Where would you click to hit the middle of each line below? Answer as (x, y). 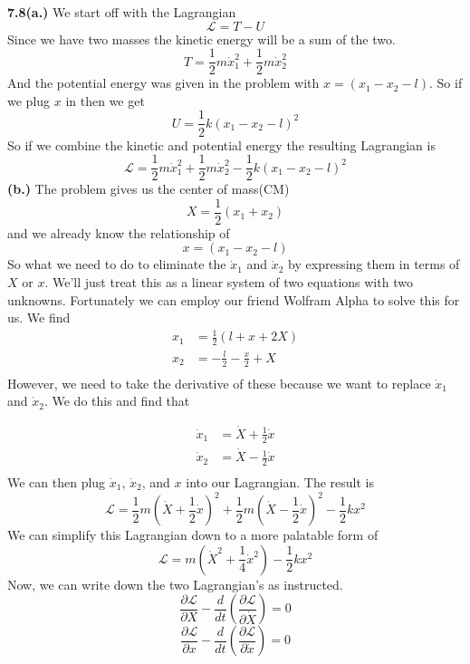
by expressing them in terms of (374, 264)
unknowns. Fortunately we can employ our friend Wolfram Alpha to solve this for (234, 299)
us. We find (39, 318)
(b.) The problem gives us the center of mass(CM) (149, 189)
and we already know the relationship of (119, 232)
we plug (29, 100)
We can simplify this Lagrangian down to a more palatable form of (193, 535)
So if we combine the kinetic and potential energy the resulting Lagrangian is (221, 144)
